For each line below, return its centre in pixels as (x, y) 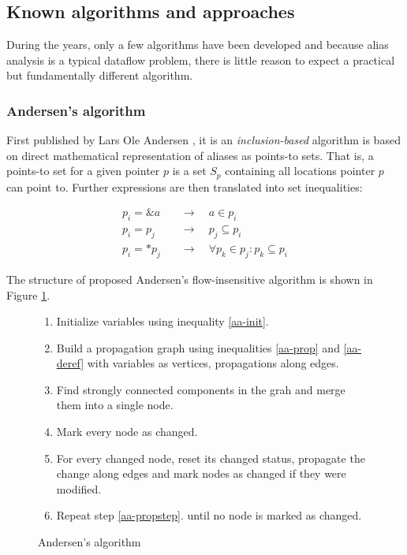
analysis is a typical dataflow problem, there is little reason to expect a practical (201, 60)
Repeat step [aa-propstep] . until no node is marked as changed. (209, 515)
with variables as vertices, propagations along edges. (213, 363)
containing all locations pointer (300, 171)
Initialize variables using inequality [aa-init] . (162, 321)
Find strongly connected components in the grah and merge (201, 389)
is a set (189, 171)
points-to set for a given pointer (83, 171)
